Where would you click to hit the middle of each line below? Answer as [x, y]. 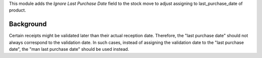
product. [17, 10]
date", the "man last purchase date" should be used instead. [69, 49]
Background [28, 24]
